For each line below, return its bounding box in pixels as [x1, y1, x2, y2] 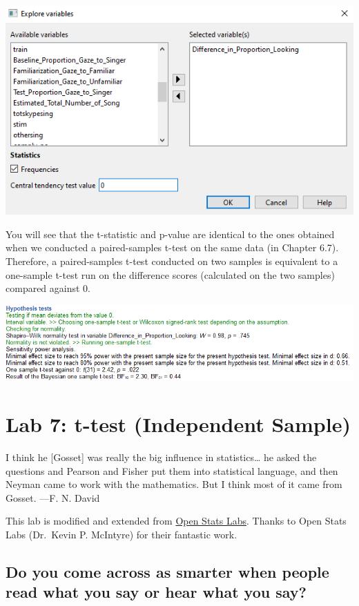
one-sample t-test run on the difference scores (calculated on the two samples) [6, 267, 335, 282]
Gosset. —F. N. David [6, 490, 100, 505]
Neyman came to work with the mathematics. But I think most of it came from [6, 477, 342, 491]
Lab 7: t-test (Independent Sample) [6, 410, 351, 438]
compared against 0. [6, 281, 91, 295]
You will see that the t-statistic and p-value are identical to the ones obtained [6, 226, 335, 241]
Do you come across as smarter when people [6, 560, 329, 582]
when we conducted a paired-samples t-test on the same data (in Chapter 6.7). [6, 240, 339, 255]
